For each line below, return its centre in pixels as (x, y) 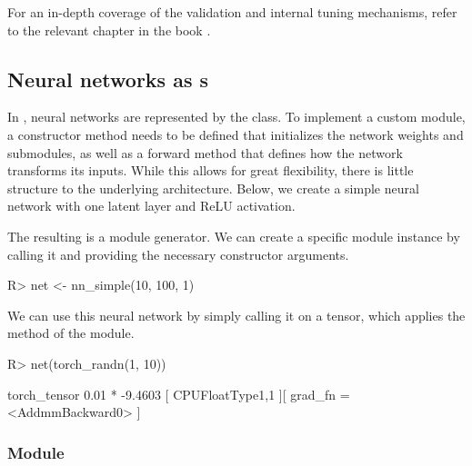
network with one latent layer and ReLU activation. (151, 206)
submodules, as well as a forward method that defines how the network (205, 152)
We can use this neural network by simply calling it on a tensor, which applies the (236, 315)
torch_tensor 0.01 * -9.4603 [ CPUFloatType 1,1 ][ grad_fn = (179, 394)
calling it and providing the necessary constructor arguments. (178, 254)
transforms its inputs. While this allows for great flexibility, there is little (211, 170)
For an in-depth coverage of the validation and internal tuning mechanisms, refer (232, 12)
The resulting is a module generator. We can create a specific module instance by (234, 236)
